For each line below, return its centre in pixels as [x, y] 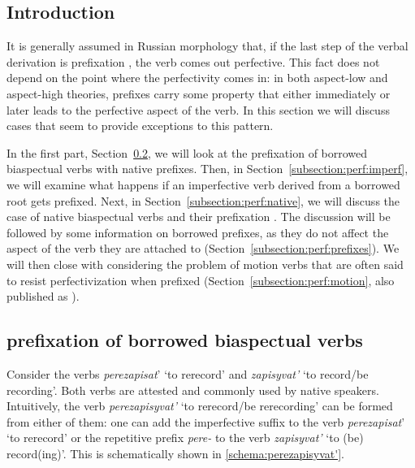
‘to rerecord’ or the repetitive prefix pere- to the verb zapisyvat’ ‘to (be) [185, 438]
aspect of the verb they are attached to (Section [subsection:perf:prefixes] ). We [203, 248]
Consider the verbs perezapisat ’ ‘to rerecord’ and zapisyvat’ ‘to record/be [188, 373]
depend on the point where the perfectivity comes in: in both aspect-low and [197, 78]
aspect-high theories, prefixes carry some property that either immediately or [199, 93]
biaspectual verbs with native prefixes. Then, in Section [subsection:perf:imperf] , [207, 169]
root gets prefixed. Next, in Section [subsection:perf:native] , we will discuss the [203, 200]
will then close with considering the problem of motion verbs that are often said [205, 264]
